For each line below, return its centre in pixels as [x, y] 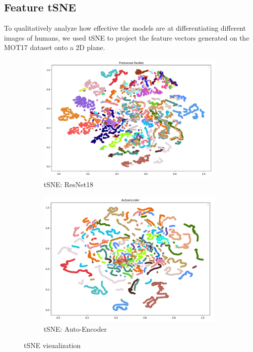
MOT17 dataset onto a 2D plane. [55, 47]
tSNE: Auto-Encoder [75, 328]
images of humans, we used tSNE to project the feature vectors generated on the [127, 37]
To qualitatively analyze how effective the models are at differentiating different [125, 28]
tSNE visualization [52, 345]
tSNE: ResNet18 [69, 184]
